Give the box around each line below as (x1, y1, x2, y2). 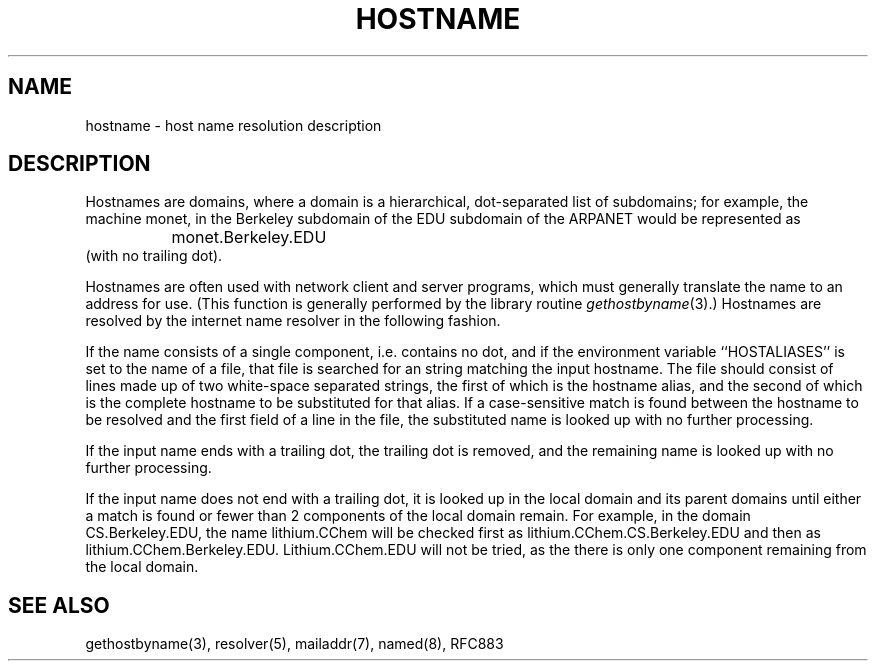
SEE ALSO (8, 592, 110, 618)
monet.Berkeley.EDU (171, 227, 327, 248)
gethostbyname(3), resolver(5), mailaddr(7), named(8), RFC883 (85, 635, 504, 653)
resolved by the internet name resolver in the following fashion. (85, 312, 501, 330)
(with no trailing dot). (85, 247, 223, 265)
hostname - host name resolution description (85, 116, 382, 134)
